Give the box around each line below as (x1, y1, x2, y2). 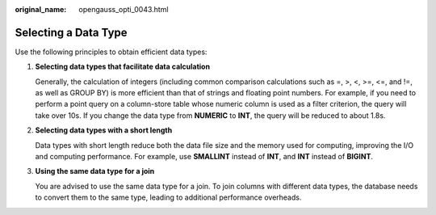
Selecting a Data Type (15, 25, 128, 40)
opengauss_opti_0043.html (78, 5, 169, 14)
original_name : (15, 5, 67, 14)
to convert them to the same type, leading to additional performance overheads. (35, 192, 302, 202)
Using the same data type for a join (35, 167, 155, 176)
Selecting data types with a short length (35, 125, 173, 135)
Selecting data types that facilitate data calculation (35, 61, 210, 72)
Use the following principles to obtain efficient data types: (15, 47, 208, 57)
